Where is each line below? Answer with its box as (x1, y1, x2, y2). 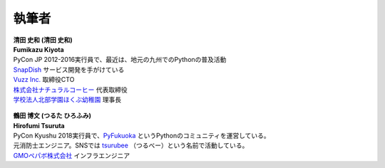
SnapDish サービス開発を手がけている (13, 65, 125, 74)
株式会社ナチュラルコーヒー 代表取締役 (13, 85, 128, 94)
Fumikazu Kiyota (13, 45, 64, 53)
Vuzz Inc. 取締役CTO (13, 75, 75, 84)
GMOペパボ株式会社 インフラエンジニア (13, 151, 130, 159)
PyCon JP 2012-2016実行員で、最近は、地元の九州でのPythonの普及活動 (13, 56, 227, 64)
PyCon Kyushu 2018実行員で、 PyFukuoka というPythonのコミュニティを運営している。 (13, 132, 270, 140)
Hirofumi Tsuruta (13, 121, 65, 130)
